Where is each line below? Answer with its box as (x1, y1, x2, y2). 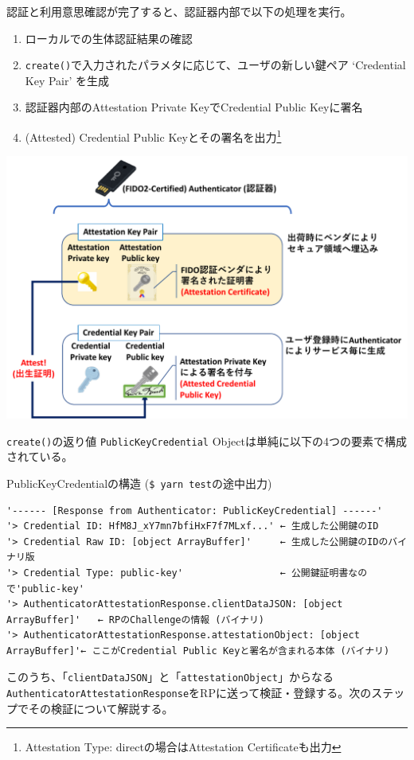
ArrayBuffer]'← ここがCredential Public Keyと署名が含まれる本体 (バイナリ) (6, 645, 390, 657)
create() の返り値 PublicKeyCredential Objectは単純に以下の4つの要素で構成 (6, 432, 407, 449)
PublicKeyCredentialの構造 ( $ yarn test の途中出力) (6, 474, 272, 491)
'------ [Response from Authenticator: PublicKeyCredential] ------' (6, 505, 383, 516)
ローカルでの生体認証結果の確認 (25, 29, 193, 46)
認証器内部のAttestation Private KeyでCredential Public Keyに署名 (25, 99, 363, 115)
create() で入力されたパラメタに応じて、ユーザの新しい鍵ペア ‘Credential (25, 57, 406, 73)
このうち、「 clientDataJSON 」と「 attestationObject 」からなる (6, 668, 334, 685)
